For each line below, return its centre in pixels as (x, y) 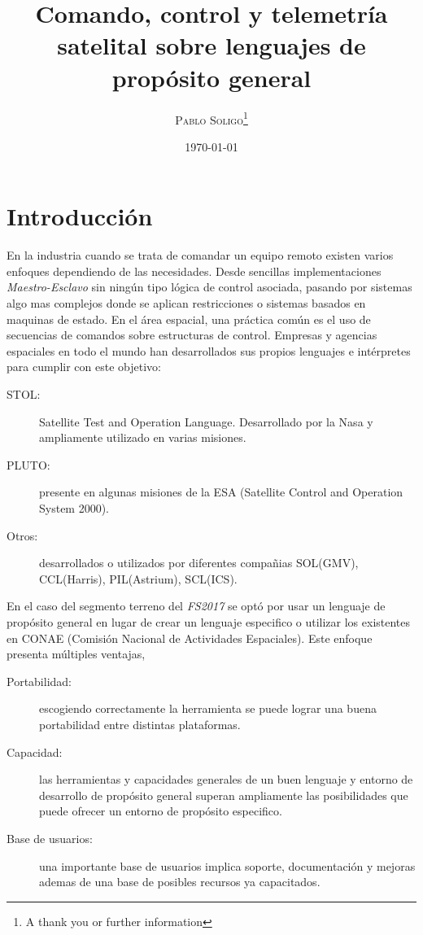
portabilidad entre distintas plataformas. (140, 724)
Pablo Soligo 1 (211, 118)
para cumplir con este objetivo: (84, 367)
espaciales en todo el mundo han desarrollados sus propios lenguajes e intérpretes (209, 350)
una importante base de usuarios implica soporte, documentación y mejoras (227, 865)
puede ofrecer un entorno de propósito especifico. (161, 811)
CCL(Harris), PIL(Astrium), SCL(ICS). (138, 578)
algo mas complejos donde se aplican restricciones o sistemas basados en (186, 303)
